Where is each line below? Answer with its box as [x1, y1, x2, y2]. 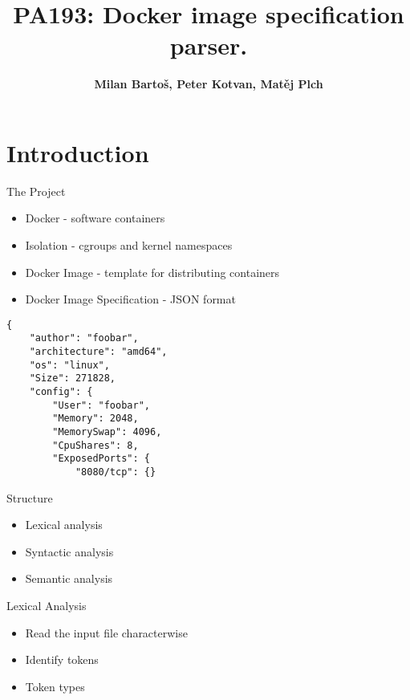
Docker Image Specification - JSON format [25, 291, 236, 307]
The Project [6, 182, 66, 199]
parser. [169, 29, 248, 62]
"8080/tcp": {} [75, 466, 156, 478]
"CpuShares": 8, [52, 439, 139, 451]
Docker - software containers [25, 210, 165, 226]
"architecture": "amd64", [29, 346, 168, 358]
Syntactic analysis [25, 543, 114, 560]
